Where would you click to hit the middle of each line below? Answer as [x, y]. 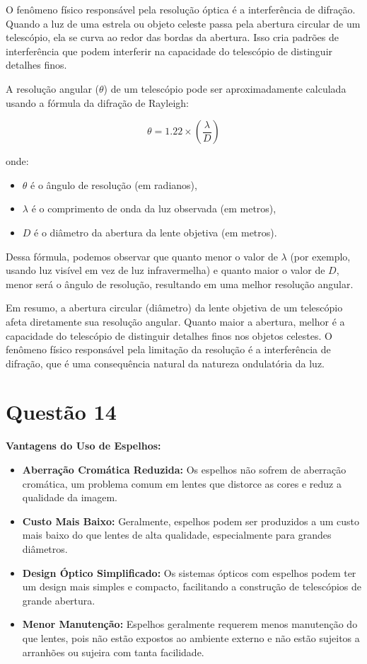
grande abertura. [59, 600]
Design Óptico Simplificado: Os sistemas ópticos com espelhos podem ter [189, 572]
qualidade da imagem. [70, 497]
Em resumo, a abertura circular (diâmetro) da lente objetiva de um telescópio [174, 308]
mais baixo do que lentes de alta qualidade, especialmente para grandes [177, 535]
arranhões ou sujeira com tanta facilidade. [113, 652]
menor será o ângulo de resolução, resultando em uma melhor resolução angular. [180, 284]
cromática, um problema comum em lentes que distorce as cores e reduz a [182, 483]
